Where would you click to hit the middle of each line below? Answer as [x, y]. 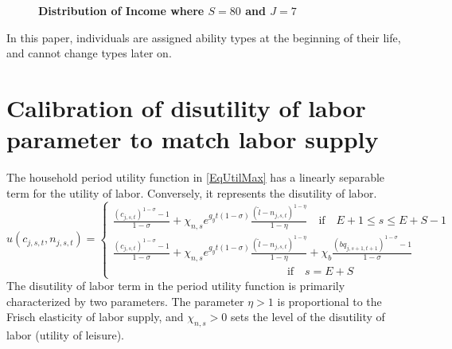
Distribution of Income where [121, 10]
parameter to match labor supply [193, 139]
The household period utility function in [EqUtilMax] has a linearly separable [196, 177]
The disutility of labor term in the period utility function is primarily [176, 286]
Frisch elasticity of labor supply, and [95, 317]
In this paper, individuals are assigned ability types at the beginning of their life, [204, 37]
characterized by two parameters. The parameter [125, 301]
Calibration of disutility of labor [186, 107]
